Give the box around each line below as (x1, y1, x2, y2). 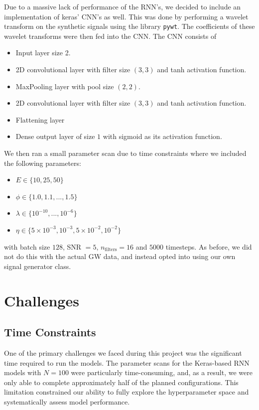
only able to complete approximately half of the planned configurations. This (4, 377, 239, 387)
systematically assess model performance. (4, 396, 130, 407)
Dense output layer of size (15, 131, 95, 141)
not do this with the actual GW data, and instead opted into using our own (4, 251, 236, 262)
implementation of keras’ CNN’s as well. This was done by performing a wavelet (4, 11, 249, 21)
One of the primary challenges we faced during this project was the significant (4, 347, 242, 358)
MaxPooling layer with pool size (15, 81, 114, 91)
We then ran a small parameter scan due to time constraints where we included (4, 148, 247, 158)
